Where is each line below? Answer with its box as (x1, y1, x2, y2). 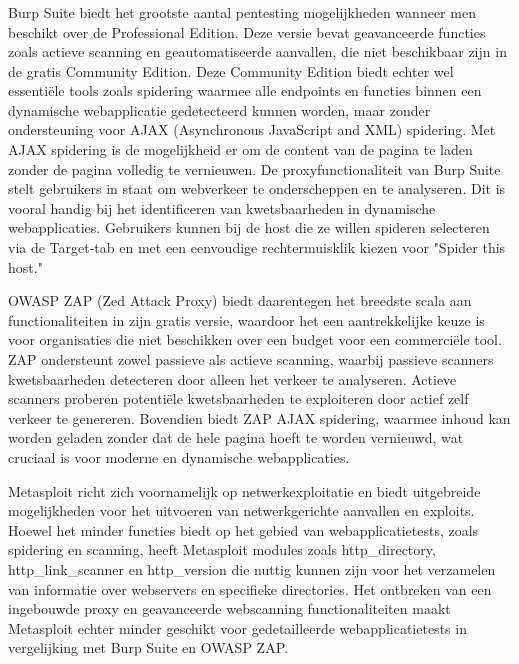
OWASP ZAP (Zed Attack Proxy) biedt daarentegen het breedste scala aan (8, 290, 472, 311)
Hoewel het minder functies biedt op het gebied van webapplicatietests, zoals (8, 519, 479, 540)
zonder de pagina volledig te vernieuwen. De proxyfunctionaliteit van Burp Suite (8, 158, 501, 179)
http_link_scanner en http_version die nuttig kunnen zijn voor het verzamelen (8, 558, 496, 579)
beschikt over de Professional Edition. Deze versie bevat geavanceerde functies (8, 21, 486, 42)
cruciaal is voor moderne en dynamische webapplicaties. (8, 446, 350, 467)
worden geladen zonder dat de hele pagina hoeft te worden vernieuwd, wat (8, 427, 464, 448)
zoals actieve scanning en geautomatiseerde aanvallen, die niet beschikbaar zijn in (8, 41, 507, 62)
